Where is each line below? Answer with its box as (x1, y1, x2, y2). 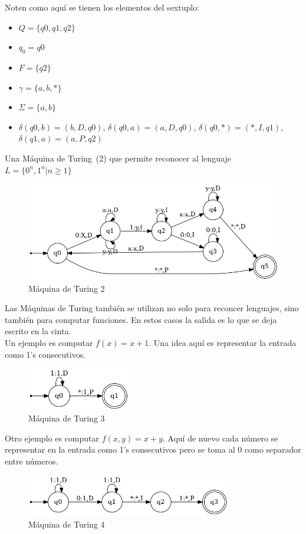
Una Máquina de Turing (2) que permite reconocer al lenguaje (5, 151, 232, 164)
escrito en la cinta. (5, 325, 71, 337)
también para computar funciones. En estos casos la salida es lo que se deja (5, 313, 277, 325)
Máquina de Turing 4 (28, 517, 105, 530)
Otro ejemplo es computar (5, 431, 99, 444)
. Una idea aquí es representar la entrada (149, 336, 297, 348)
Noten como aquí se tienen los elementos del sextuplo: (5, 1, 200, 13)
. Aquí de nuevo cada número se (162, 431, 278, 444)
